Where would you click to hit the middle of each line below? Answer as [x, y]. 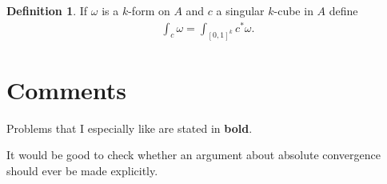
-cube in [293, 10]
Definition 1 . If [47, 10]
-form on [149, 10]
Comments [66, 89]
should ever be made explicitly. [82, 170]
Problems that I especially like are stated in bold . [130, 128]
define [343, 10]
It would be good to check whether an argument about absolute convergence [194, 155]
